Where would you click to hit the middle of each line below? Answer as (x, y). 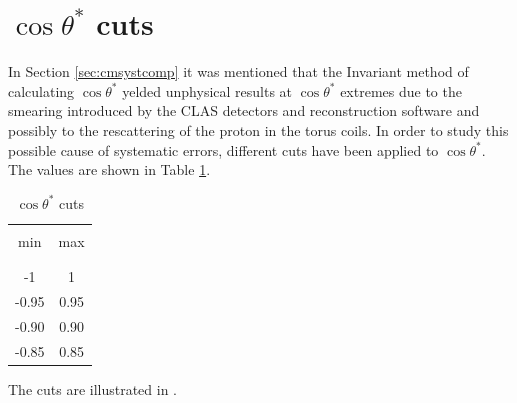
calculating (41, 90)
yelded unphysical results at (207, 90)
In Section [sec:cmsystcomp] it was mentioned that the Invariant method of (238, 71)
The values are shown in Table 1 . (109, 169)
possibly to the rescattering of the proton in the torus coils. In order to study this (258, 129)
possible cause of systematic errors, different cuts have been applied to (223, 149)
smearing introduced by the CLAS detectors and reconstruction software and (244, 110)
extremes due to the (401, 90)
